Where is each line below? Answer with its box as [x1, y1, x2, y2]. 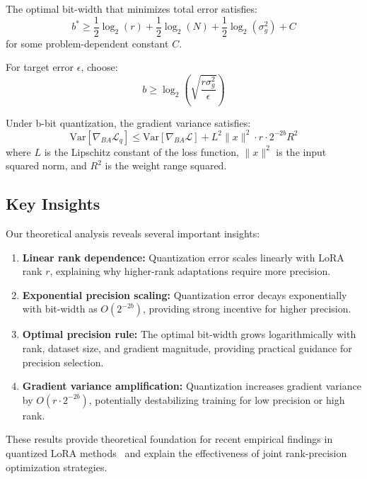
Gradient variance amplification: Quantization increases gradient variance [22, 378, 361, 393]
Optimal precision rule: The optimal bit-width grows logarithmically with [22, 327, 356, 342]
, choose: [81, 60, 118, 74]
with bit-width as [22, 301, 98, 316]
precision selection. [22, 354, 104, 369]
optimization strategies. [6, 459, 107, 474]
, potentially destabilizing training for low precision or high [88, 392, 345, 407]
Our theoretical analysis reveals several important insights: [6, 226, 260, 241]
